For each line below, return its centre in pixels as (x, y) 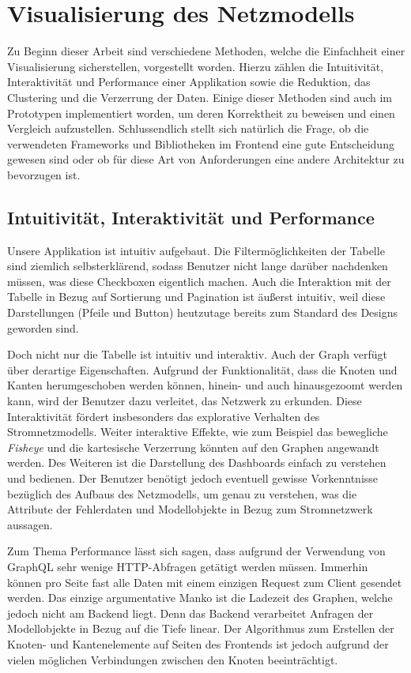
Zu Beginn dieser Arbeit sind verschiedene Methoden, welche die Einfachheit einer (206, 51)
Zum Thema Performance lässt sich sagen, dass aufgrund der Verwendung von (196, 551)
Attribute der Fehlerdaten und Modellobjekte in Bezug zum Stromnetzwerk (190, 509)
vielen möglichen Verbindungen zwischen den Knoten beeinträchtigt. (173, 659)
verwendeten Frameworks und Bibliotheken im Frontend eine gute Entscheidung (201, 143)
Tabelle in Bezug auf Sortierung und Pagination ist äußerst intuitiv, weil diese (196, 297)
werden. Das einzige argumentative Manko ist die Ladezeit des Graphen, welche (200, 598)
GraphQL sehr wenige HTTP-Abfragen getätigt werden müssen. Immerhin (188, 566)
